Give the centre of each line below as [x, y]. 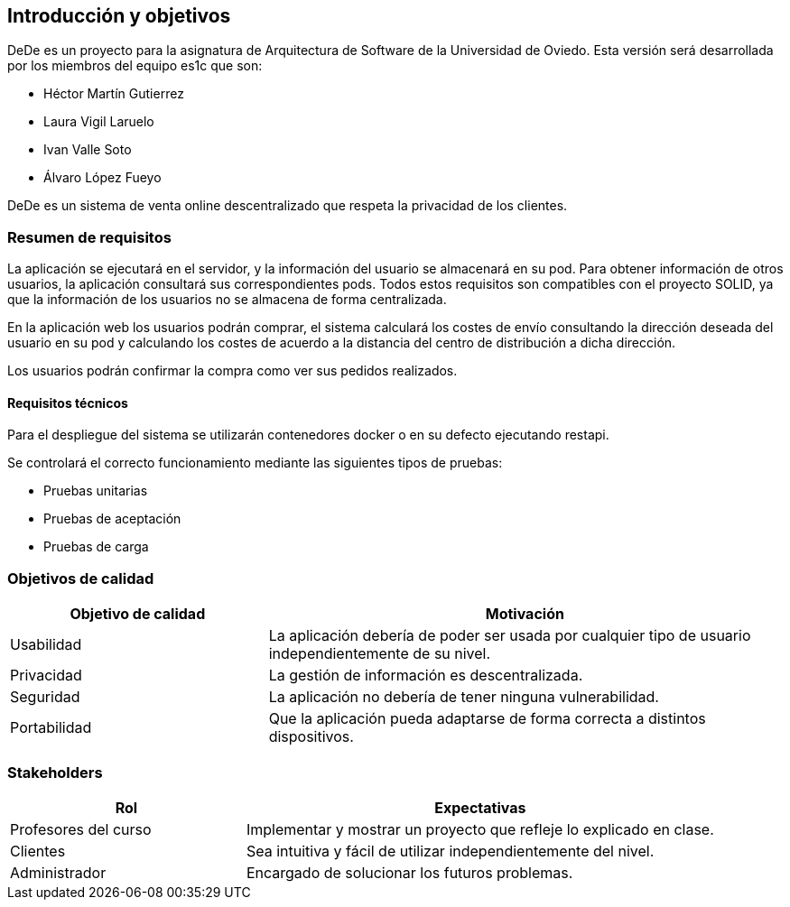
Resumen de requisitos [89, 237]
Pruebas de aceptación [112, 519]
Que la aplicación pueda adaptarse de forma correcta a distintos [487, 719]
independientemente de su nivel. [380, 654]
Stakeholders [55, 772]
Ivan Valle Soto [88, 150]
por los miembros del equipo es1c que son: [135, 66]
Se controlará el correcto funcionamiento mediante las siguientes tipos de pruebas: [255, 463]
